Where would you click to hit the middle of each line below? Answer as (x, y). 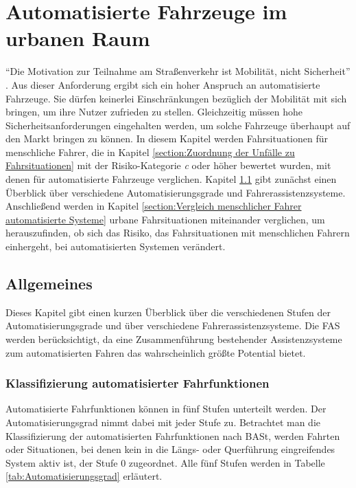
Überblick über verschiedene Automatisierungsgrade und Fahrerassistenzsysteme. (176, 192)
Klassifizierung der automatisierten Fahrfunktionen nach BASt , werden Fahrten (173, 435)
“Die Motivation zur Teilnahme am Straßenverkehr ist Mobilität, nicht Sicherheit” (178, 71)
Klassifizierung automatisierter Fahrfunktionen (138, 383)
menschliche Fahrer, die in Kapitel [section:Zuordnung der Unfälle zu (150, 152)
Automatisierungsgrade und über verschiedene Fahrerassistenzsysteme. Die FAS (173, 325)
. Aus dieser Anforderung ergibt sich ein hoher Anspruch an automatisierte (163, 84)
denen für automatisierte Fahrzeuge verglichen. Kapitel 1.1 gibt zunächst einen (171, 179)
